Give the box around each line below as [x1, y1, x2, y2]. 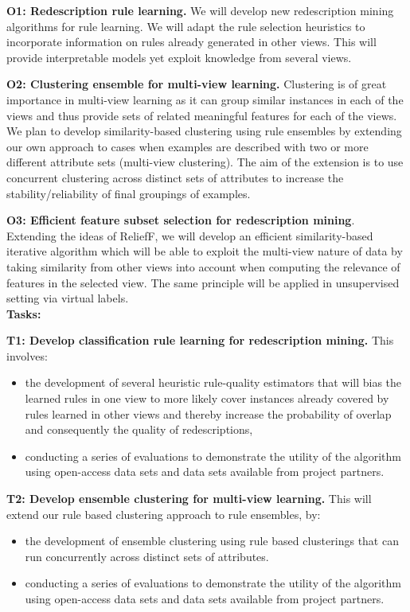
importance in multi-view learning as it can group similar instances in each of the [6, 91, 404, 107]
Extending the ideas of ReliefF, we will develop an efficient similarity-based [6, 227, 373, 244]
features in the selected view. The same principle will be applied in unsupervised [6, 274, 400, 290]
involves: [6, 347, 48, 364]
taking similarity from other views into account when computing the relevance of [6, 258, 400, 275]
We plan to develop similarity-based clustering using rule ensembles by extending [6, 123, 402, 139]
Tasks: [6, 305, 41, 322]
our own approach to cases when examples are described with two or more [6, 138, 369, 154]
